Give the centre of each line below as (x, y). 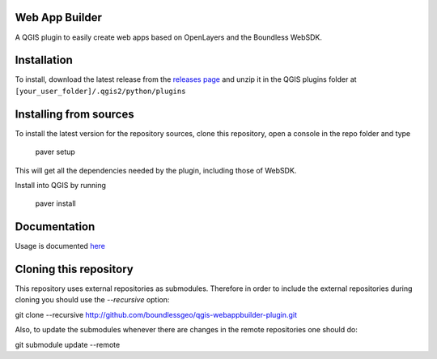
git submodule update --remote (68, 344)
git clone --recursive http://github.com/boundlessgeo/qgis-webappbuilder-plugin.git (156, 314)
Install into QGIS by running (61, 185)
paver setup (55, 152)
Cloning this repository (74, 269)
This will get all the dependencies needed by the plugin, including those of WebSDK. (156, 170)
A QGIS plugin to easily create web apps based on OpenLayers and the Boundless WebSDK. (169, 37)
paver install (55, 203)
